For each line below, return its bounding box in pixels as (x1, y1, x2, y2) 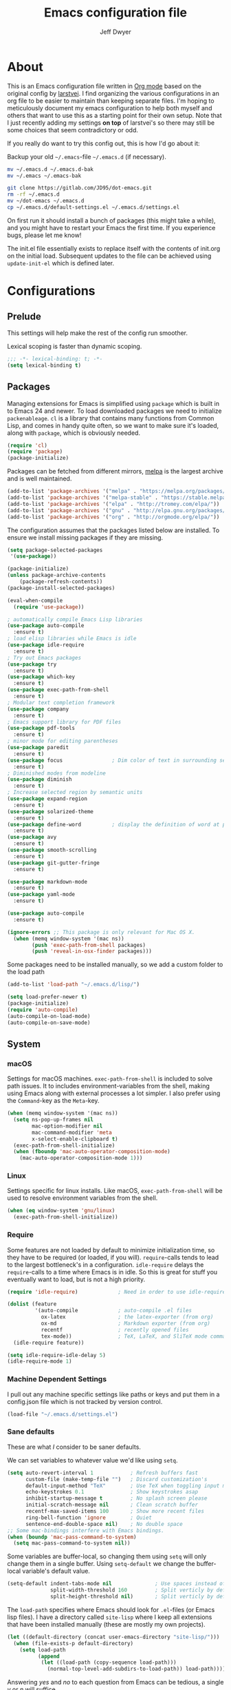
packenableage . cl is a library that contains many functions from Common (7, 414, 214, 422)
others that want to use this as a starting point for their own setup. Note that (7, 111, 222, 119)
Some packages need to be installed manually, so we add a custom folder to (7, 960, 223, 969)
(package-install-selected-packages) (7, 584, 115, 591)
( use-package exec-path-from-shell (7, 686, 109, 693)
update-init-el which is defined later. (7, 258, 115, 267)
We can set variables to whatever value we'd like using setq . (7, 1456, 178, 1464)
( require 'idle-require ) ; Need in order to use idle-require (7, 1288, 226, 1295)
